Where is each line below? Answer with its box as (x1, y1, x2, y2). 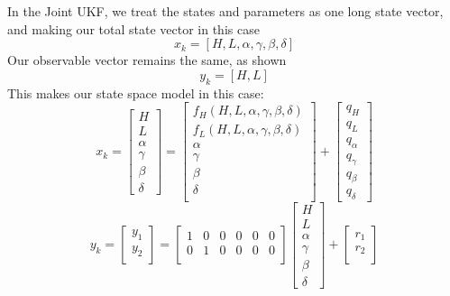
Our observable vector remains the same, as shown (7, 51, 287, 69)
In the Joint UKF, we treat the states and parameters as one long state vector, (7, 2, 444, 20)
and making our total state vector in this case (7, 19, 260, 38)
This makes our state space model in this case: (7, 83, 264, 102)
